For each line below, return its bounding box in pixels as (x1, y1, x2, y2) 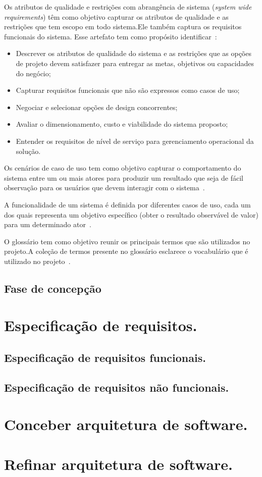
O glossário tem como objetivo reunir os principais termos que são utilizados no (4, 236, 250, 246)
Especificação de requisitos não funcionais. (4, 379, 229, 395)
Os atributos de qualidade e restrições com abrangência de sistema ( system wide (4, 2, 252, 12)
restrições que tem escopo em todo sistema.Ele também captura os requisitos (4, 21, 242, 32)
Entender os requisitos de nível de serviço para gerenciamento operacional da (16, 135, 254, 146)
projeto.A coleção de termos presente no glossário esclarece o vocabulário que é (4, 246, 248, 256)
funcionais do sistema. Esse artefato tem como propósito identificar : (4, 31, 217, 41)
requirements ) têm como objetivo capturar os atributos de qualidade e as (4, 11, 229, 22)
